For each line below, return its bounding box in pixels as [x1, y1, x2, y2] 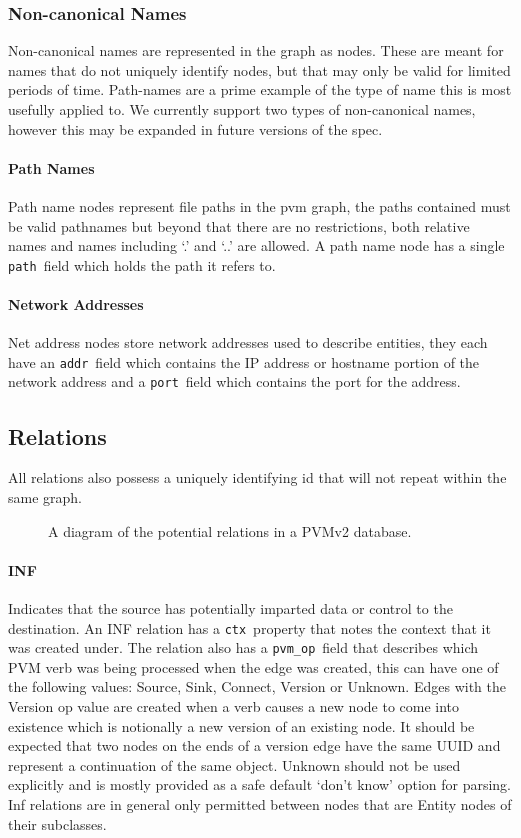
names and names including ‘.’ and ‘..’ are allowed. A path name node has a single [8, 235, 505, 256]
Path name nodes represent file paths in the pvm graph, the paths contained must [8, 195, 511, 216]
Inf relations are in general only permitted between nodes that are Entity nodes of [8, 793, 512, 814]
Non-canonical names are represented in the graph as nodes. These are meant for [8, 40, 504, 61]
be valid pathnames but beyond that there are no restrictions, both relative [8, 215, 470, 236]
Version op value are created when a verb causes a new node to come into [8, 696, 460, 716]
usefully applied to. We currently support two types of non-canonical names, [8, 99, 476, 119]
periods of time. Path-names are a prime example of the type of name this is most [8, 79, 512, 100]
